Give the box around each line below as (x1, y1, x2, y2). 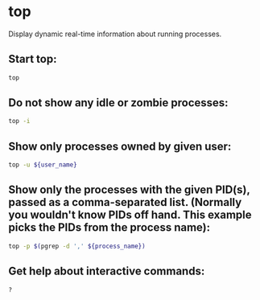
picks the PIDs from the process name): (8, 220, 211, 235)
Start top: (8, 52, 57, 66)
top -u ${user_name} (8, 161, 78, 169)
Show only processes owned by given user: (8, 139, 232, 153)
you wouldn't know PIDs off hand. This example (8, 208, 252, 222)
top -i (8, 117, 31, 125)
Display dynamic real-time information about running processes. (8, 29, 222, 39)
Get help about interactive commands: (8, 265, 205, 278)
